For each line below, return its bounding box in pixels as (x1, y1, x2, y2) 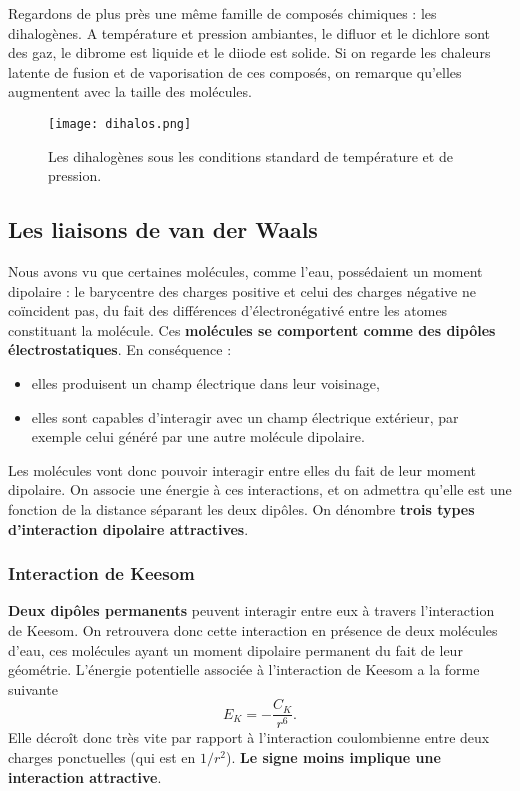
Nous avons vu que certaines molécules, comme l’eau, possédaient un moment (8, 261, 483, 282)
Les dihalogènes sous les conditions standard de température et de (48, 145, 453, 166)
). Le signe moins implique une (225, 746, 441, 767)
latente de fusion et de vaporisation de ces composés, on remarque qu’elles (8, 61, 462, 82)
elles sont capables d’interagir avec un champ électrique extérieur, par (31, 406, 459, 427)
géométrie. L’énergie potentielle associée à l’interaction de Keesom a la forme (8, 659, 480, 680)
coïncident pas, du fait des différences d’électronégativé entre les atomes (8, 300, 448, 321)
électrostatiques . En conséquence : (8, 339, 232, 360)
